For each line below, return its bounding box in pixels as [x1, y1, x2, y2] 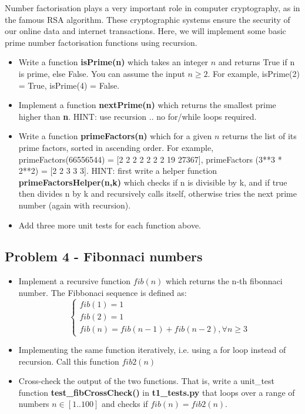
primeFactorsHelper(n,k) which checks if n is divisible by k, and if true [18, 176, 287, 188]
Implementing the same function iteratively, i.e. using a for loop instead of [18, 344, 286, 356]
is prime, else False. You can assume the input [18, 67, 185, 79]
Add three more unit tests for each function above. [18, 218, 202, 231]
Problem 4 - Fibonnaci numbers [5, 247, 203, 265]
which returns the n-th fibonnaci [166, 275, 283, 287]
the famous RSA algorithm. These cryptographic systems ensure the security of [5, 13, 290, 25]
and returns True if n [218, 56, 295, 68]
